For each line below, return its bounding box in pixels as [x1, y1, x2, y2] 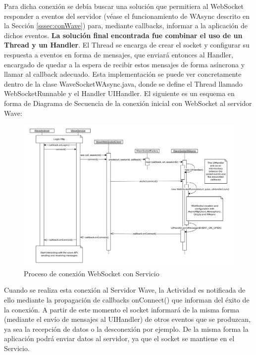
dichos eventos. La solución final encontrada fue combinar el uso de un [4, 30, 243, 40]
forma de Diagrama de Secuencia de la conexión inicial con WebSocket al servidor [4, 98, 252, 108]
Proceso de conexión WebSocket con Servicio [24, 268, 159, 278]
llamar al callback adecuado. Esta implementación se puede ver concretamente [4, 69, 242, 79]
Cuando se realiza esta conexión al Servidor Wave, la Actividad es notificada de [4, 285, 246, 295]
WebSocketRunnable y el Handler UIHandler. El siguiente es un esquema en [4, 88, 235, 99]
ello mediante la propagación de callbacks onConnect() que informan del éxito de [4, 295, 250, 305]
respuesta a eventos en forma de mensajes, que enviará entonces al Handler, [4, 49, 233, 59]
